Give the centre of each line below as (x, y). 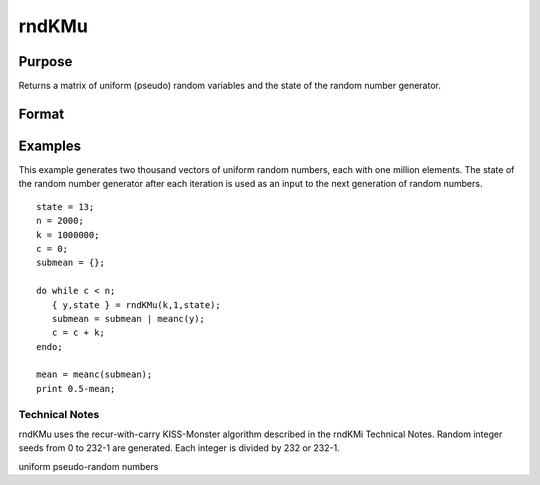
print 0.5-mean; (76, 388)
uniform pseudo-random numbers (88, 466)
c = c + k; (78, 333)
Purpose (45, 61)
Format (41, 113)
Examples (50, 145)
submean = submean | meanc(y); (128, 318)
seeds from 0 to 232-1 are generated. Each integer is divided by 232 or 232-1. (179, 448)
